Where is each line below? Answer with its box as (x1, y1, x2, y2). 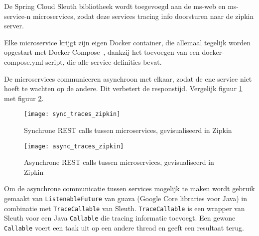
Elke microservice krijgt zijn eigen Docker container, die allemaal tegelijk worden (4, 37, 251, 47)
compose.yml (4, 56, 43, 67)
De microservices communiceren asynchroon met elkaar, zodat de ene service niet (4, 73, 252, 84)
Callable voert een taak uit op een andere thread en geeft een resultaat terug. (4, 223, 244, 233)
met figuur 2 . (4, 93, 44, 103)
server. (4, 20, 24, 31)
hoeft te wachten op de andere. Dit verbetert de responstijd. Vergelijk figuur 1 (4, 83, 243, 94)
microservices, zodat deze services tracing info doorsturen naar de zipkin (33, 10, 254, 21)
